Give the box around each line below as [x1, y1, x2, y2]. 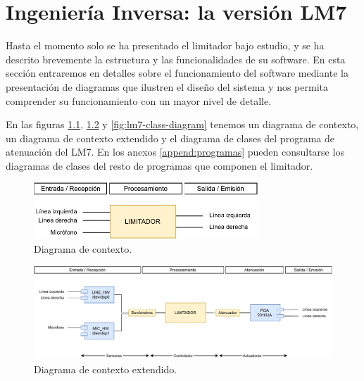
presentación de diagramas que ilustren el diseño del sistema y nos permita [6, 79, 328, 94]
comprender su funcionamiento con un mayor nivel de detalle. [6, 93, 272, 108]
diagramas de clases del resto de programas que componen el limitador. [6, 158, 313, 173]
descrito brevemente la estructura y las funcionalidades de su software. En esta [6, 51, 346, 66]
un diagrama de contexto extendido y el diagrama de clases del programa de [6, 130, 334, 145]
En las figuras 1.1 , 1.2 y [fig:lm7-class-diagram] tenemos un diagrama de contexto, [6, 117, 359, 132]
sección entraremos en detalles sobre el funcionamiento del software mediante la [6, 65, 349, 80]
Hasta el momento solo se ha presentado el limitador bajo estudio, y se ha [6, 38, 325, 53]
